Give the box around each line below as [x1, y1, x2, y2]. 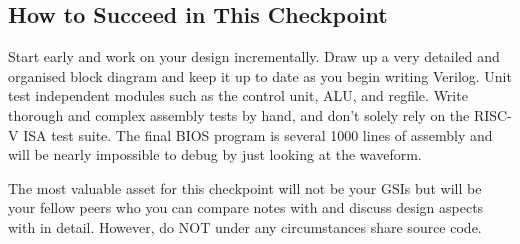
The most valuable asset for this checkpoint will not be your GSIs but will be [8, 177, 482, 198]
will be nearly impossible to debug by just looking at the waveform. [8, 144, 422, 165]
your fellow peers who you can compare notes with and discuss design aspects [8, 197, 484, 218]
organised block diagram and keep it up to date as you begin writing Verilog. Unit [8, 65, 512, 86]
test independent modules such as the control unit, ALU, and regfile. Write [8, 85, 468, 106]
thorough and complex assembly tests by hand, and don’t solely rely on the [8, 104, 470, 125]
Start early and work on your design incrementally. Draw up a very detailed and [8, 46, 500, 67]
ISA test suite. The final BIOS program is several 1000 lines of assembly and [23, 124, 493, 145]
